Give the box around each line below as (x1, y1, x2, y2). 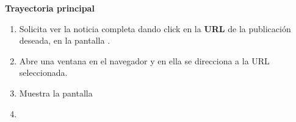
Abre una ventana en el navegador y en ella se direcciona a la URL (19, 54, 270, 67)
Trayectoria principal (5, 2, 95, 14)
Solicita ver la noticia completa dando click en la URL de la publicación (19, 22, 291, 35)
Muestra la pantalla (19, 86, 93, 99)
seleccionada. (19, 66, 68, 79)
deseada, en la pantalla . (19, 34, 110, 47)
